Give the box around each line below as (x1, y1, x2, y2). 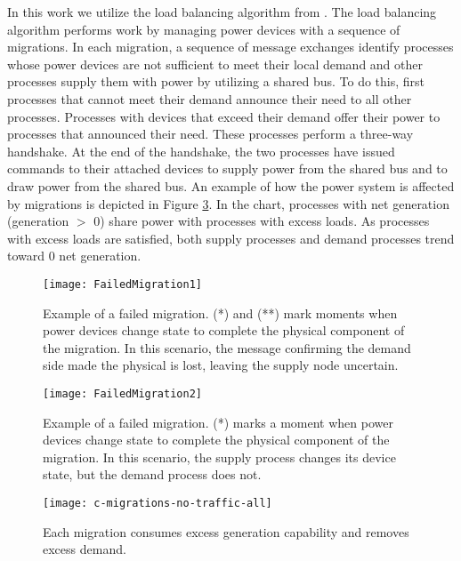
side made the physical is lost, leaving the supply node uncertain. (43, 356, 399, 374)
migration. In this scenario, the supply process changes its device (43, 447, 396, 466)
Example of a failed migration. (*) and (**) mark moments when (43, 303, 398, 322)
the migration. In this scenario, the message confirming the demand (43, 338, 411, 357)
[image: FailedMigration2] (43, 387, 202, 400)
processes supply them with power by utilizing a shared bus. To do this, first (7, 72, 425, 91)
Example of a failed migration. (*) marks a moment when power (43, 413, 393, 431)
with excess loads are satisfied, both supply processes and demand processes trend (7, 228, 455, 247)
